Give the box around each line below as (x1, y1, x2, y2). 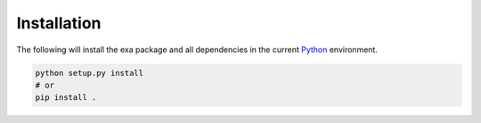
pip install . (35, 93, 97, 103)
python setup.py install (35, 67, 144, 78)
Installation (16, 13, 102, 33)
